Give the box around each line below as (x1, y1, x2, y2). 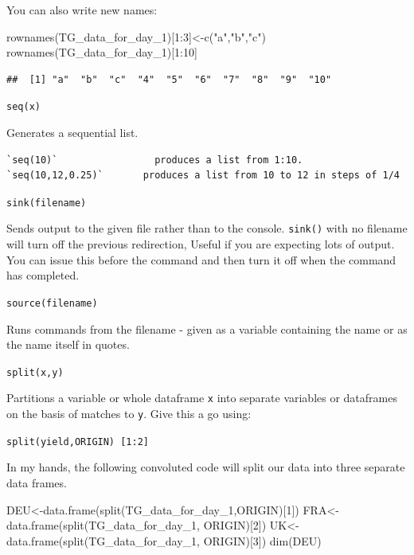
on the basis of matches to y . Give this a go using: (6, 405, 252, 422)
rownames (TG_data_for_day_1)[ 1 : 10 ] (6, 44, 197, 61)
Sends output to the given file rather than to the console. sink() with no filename (6, 220, 408, 236)
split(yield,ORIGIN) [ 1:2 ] (6, 436, 150, 448)
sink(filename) (6, 197, 87, 209)
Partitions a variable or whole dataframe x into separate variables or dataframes (6, 389, 397, 406)
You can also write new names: (6, 2, 158, 18)
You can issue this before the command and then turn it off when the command (6, 251, 396, 268)
